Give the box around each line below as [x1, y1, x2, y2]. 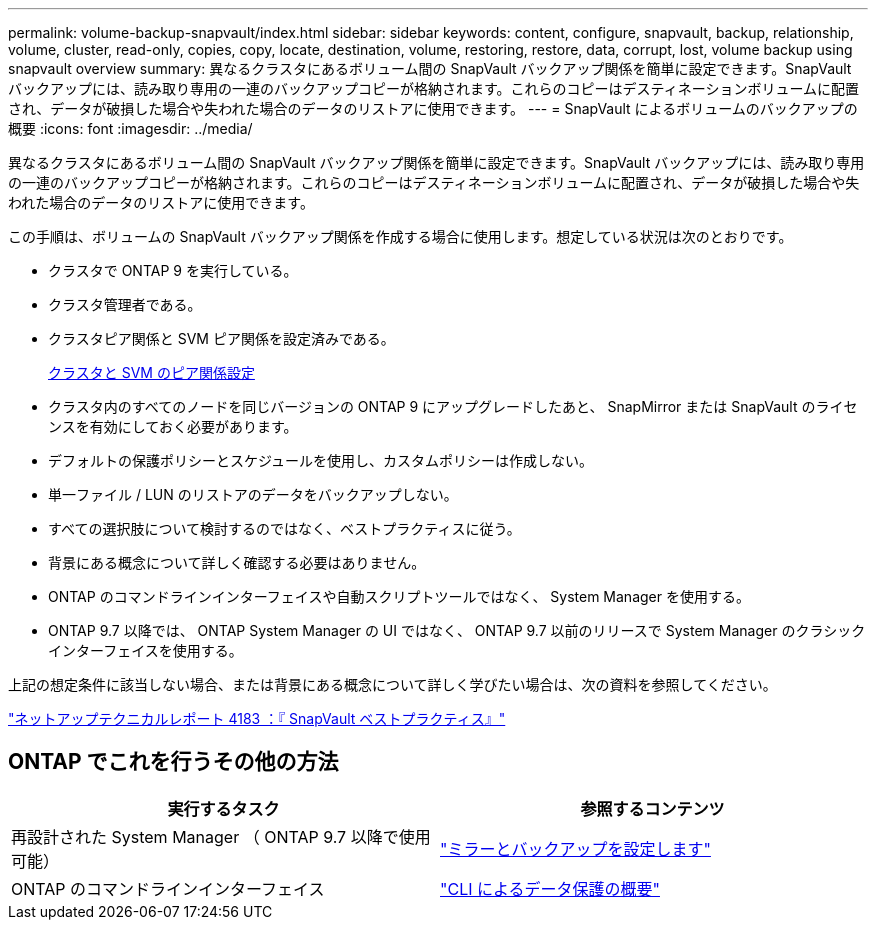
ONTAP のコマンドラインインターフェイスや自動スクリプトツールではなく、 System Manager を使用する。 [48, 588, 750, 605]
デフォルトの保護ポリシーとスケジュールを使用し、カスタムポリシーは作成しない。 [48, 452, 594, 469]
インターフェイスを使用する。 [48, 642, 243, 659]
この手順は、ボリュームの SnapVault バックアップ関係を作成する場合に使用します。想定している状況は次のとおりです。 [8, 228, 793, 245]
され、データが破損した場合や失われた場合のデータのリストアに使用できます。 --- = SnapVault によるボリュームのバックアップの [8, 100, 858, 117]
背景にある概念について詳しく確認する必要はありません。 [48, 554, 426, 571]
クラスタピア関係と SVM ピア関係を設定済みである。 [48, 330, 395, 347]
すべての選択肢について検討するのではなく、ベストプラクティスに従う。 [48, 520, 521, 537]
